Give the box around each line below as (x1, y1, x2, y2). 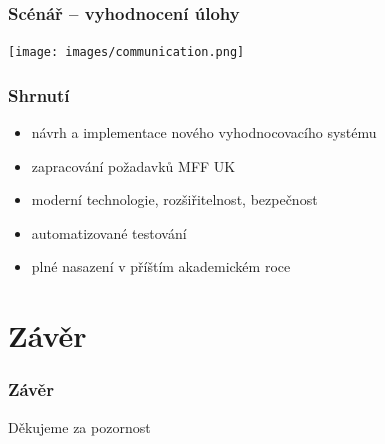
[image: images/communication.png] (8, 45, 245, 60)
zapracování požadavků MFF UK (31, 155, 236, 176)
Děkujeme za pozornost (8, 416, 151, 437)
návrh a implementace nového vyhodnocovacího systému (31, 122, 377, 143)
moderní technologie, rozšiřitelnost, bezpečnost (31, 189, 318, 210)
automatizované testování (31, 222, 187, 243)
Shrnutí (8, 82, 70, 107)
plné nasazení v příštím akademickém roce (31, 256, 291, 277)
